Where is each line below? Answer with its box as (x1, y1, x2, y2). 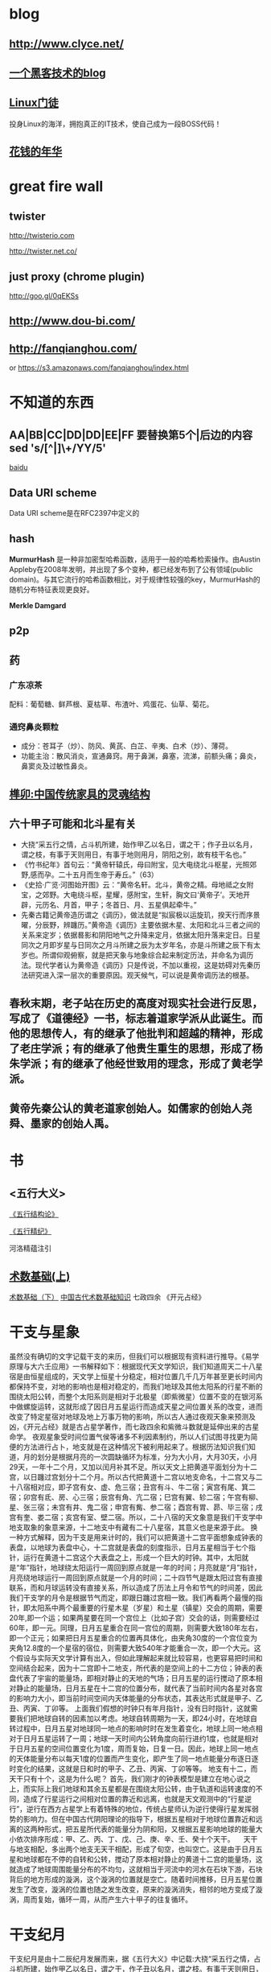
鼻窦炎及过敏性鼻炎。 (20, 761, 92, 771)
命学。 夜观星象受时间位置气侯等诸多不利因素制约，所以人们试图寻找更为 (9, 1431, 251, 1441)
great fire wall (9, 178, 104, 196)
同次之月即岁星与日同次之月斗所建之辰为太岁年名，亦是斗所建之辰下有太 (20, 941, 261, 950)
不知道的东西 (9, 393, 95, 412)
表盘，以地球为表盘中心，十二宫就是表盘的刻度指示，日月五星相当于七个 (9, 1542, 248, 1552)
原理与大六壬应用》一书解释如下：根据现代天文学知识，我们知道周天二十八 (9, 1361, 256, 1371)
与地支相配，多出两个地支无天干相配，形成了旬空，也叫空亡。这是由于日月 (9, 1844, 256, 1854)
